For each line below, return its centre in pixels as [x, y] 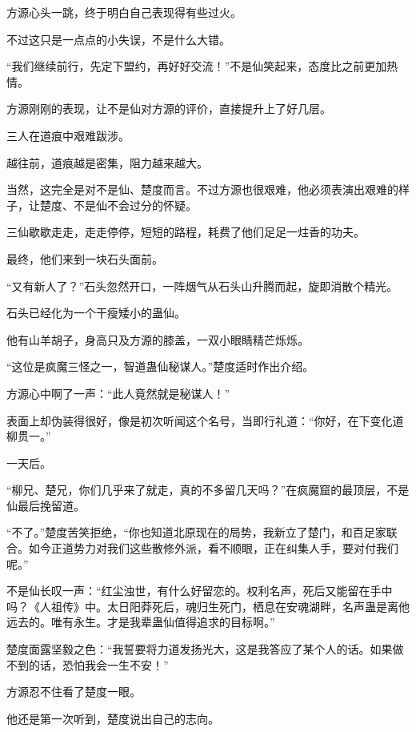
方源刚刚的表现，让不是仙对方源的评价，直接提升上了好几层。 [169, 109]
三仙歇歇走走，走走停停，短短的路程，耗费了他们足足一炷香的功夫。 [186, 232]
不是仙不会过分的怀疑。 [135, 205]
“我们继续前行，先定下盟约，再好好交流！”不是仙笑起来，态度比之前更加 [197, 66]
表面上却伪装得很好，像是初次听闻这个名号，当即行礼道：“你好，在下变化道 [205, 420]
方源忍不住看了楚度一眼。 [74, 692]
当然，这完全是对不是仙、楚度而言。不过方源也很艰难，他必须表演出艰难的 [202, 189]
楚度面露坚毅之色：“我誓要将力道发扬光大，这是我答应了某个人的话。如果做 [205, 649]
